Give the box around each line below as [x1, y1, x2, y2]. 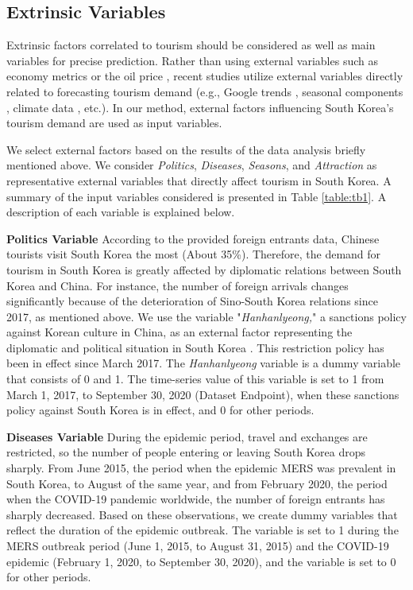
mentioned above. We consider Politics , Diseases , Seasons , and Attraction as [6, 157, 377, 173]
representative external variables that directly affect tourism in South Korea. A [6, 172, 392, 188]
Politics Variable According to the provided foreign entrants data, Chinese [6, 230, 380, 246]
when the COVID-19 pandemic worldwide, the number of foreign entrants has [6, 491, 385, 507]
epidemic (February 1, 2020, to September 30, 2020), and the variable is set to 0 [6, 553, 396, 569]
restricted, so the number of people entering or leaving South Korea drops [6, 444, 366, 460]
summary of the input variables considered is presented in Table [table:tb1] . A [6, 188, 387, 204]
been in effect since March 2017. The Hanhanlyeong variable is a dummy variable [6, 355, 401, 371]
